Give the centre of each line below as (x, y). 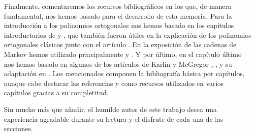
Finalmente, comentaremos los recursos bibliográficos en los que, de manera (118, 6)
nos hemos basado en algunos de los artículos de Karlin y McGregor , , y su (118, 64)
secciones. (18, 128)
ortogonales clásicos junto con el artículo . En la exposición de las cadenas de (120, 44)
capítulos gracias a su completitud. (56, 93)
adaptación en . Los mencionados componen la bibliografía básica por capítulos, (124, 73)
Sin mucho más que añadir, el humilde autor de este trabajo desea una (111, 109)
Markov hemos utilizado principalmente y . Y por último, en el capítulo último (123, 54)
